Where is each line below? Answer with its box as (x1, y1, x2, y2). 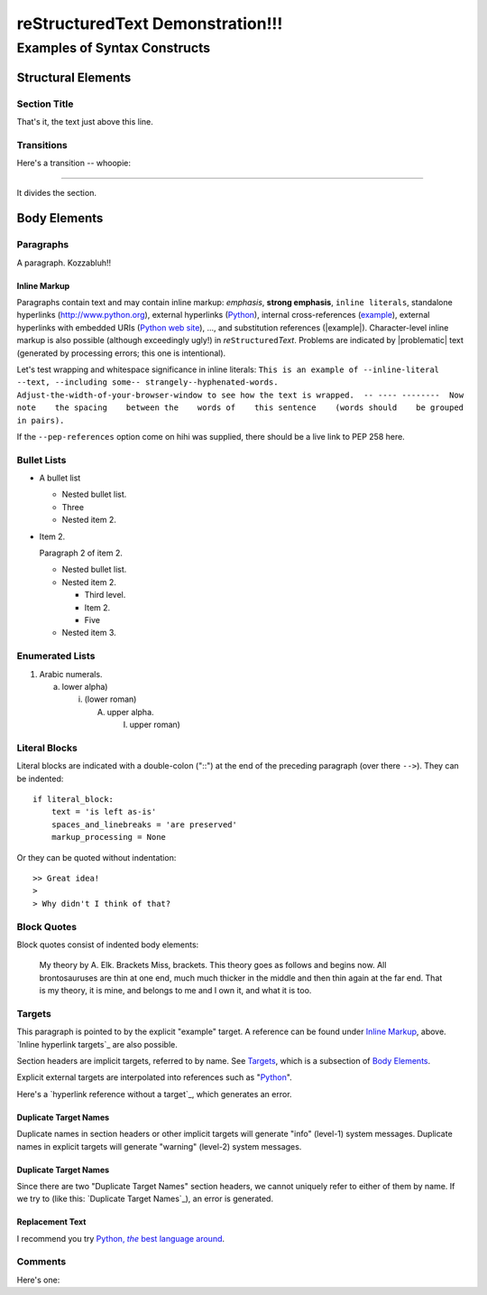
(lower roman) (84, 694, 137, 704)
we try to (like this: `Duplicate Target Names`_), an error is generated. (16, 1193, 274, 1205)
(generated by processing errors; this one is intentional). (16, 348, 226, 359)
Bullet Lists (16, 453, 67, 466)
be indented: (16, 773, 64, 784)
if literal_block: (32, 795, 115, 805)
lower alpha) (61, 681, 108, 692)
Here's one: (16, 1274, 60, 1285)
